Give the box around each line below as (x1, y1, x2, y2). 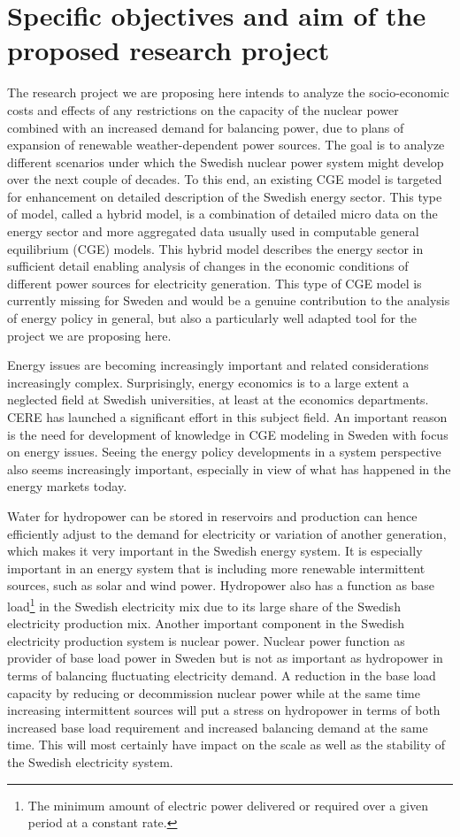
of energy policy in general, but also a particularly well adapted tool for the (7, 309, 418, 327)
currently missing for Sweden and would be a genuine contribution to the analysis (7, 291, 450, 310)
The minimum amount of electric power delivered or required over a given (27, 795, 428, 814)
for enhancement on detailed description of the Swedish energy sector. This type (7, 187, 442, 205)
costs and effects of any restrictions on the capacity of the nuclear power (7, 100, 399, 119)
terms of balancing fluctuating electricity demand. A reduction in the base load (7, 665, 436, 684)
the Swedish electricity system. (7, 752, 173, 771)
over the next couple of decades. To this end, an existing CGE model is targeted (7, 170, 442, 188)
